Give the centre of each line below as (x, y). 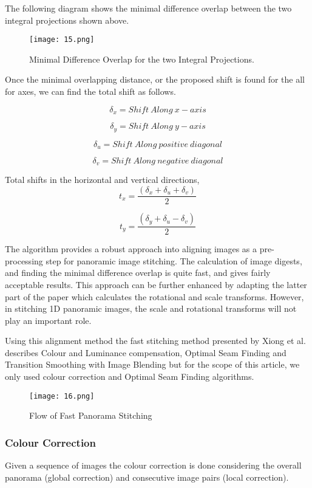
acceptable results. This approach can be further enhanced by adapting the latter (156, 284)
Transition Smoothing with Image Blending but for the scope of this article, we (152, 364)
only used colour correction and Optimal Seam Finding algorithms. (130, 376)
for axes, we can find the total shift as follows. (90, 91)
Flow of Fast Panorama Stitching (91, 415)
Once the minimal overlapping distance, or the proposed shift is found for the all (155, 79)
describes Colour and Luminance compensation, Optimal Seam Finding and (146, 352)
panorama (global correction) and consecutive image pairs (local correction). (147, 477)
